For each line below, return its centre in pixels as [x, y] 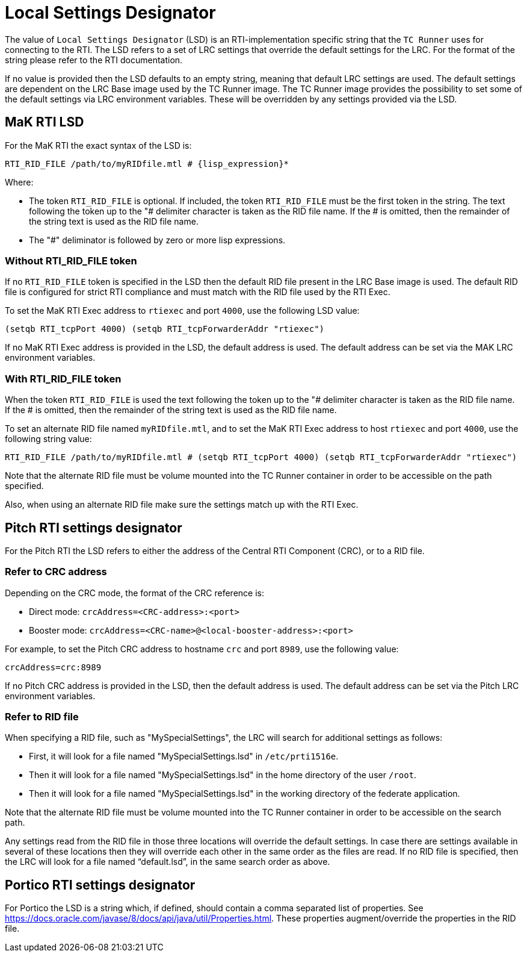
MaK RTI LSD [45, 122]
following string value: [48, 439]
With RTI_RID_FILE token [63, 379]
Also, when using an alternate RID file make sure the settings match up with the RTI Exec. [182, 505]
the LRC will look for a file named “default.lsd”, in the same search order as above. [168, 862]
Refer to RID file [42, 717]
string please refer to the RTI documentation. [94, 60]
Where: [19, 182]
